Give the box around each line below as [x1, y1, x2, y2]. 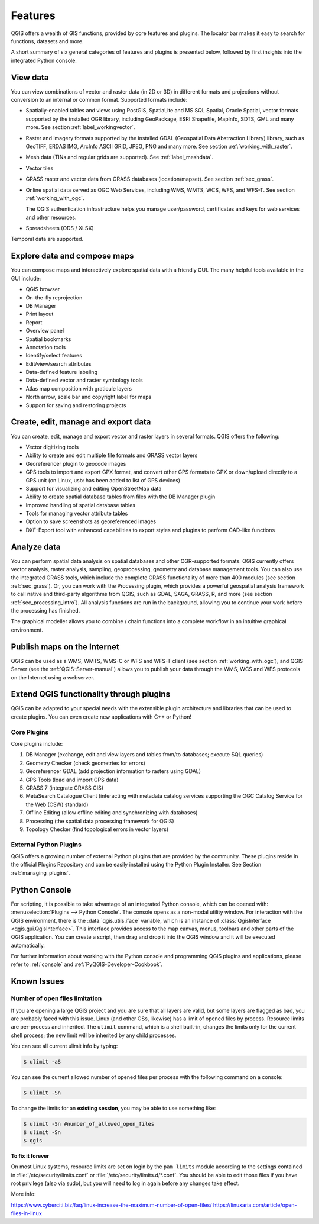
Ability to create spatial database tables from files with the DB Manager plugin [25, 493, 216, 500]
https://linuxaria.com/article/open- [213, 1202, 297, 1209]
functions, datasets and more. [11, 37, 84, 44]
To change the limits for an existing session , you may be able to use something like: [11, 1104, 216, 1112]
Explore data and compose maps [11, 251, 134, 261]
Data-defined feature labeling [25, 369, 97, 376]
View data [11, 72, 49, 82]
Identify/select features [25, 352, 83, 359]
